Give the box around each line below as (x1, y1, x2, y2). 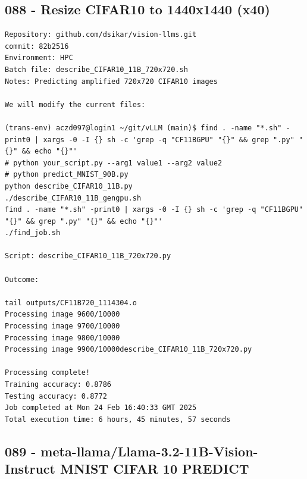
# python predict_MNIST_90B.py (5, 170, 129, 179)
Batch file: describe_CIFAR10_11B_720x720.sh (5, 65, 188, 74)
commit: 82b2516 (5, 42, 69, 51)
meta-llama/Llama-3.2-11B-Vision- (40, 442, 258, 460)
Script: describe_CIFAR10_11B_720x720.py (5, 252, 171, 261)
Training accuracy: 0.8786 (5, 380, 111, 389)
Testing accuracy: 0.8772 (5, 392, 107, 400)
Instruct (5, 459, 55, 478)
